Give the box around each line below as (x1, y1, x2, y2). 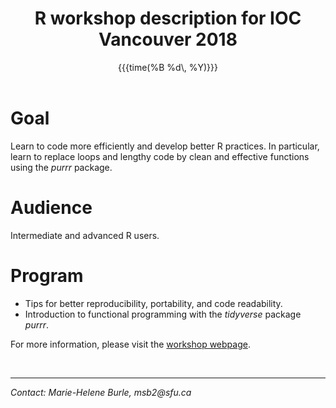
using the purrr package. (10, 161, 113, 173)
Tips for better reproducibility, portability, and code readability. (24, 297, 283, 309)
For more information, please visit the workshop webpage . (10, 338, 251, 350)
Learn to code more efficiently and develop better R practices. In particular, (10, 140, 320, 152)
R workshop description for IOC (34, 7, 302, 30)
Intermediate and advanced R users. (10, 229, 160, 241)
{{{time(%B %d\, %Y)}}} (118, 61, 218, 73)
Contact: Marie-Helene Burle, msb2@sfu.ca (10, 386, 192, 398)
